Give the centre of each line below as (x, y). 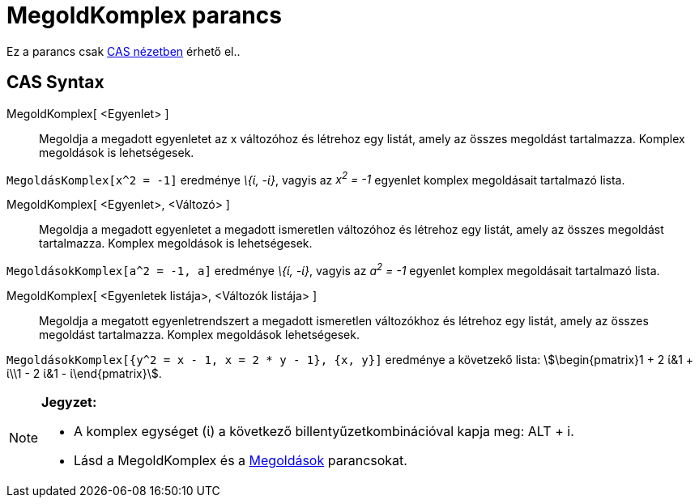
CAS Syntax (55, 83)
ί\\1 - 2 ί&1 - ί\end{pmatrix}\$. (84, 373)
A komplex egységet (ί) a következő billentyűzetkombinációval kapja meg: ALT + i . (324, 431)
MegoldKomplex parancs (144, 15)
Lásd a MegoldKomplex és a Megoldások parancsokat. (241, 460)
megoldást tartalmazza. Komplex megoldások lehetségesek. (199, 334)
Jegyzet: (69, 402)
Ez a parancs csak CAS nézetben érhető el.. (124, 51)
